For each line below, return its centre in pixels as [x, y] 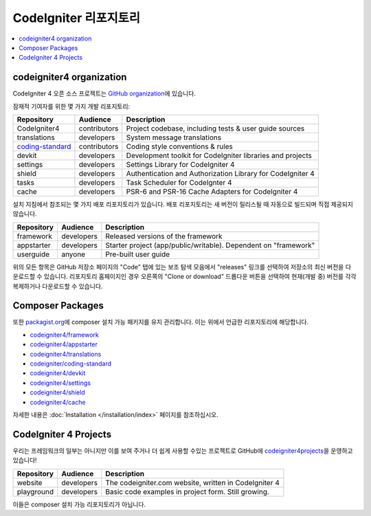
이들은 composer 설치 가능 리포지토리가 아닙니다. [79, 504]
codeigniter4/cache [58, 402]
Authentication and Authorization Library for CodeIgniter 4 [221, 174]
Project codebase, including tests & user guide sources [215, 128]
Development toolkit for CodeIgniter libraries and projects [219, 156]
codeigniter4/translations [66, 354]
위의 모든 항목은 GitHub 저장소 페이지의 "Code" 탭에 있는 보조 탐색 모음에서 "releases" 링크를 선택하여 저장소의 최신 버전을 [178, 267]
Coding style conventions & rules [180, 146]
